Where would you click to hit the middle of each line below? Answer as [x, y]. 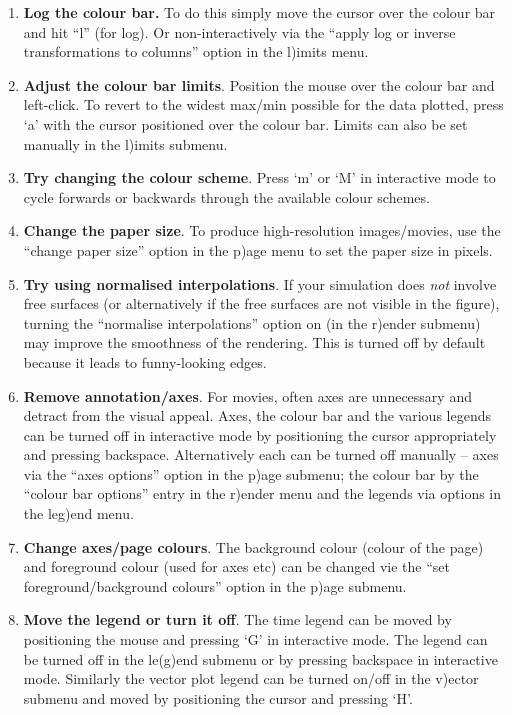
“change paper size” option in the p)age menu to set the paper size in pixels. [258, 249]
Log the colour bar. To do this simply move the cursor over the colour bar [259, 12]
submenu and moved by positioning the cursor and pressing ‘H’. [218, 697]
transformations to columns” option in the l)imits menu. [196, 51]
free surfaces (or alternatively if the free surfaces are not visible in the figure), [261, 303]
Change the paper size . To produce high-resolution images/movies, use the [262, 230]
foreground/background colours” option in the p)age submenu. [215, 585]
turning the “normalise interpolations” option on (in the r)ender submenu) [252, 322]
